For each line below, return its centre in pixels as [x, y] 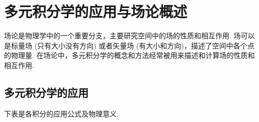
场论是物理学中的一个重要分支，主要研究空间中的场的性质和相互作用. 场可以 [129, 36]
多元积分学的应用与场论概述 [96, 11]
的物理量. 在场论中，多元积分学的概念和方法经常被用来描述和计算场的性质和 [129, 55]
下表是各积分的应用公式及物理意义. [61, 113]
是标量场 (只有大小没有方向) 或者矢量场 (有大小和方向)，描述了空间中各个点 [129, 45]
